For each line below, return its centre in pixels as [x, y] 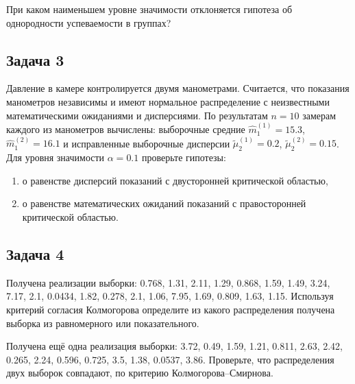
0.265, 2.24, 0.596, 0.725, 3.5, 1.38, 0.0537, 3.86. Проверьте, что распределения [170, 359]
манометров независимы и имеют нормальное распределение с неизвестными [168, 101]
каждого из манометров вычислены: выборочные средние [126, 129]
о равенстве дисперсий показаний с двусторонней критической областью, [175, 180]
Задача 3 [35, 59]
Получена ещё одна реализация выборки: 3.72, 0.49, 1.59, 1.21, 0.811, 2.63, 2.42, [174, 346]
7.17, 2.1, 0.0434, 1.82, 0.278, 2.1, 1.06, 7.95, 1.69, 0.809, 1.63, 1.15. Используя [170, 296]
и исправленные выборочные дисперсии [147, 143]
